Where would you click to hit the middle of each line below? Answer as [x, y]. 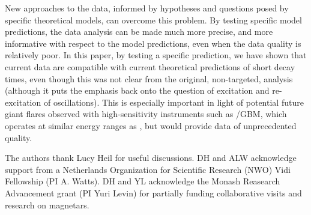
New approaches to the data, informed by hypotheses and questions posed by [147, 8]
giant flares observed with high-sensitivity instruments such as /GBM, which [146, 114]
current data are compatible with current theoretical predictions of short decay [150, 66]
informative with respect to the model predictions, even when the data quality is [153, 43]
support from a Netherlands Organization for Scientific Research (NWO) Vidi [148, 169]
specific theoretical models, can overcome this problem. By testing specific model [153, 20]
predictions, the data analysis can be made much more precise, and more [139, 32]
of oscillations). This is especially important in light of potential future [174, 102]
